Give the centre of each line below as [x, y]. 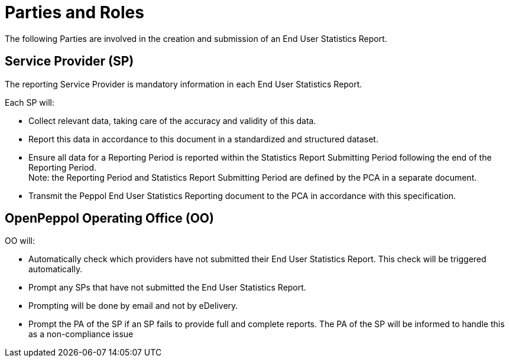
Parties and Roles [74, 12]
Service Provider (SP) [69, 61]
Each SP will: [30, 102]
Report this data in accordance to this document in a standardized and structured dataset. [203, 139]
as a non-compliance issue [81, 334]
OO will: [20, 241]
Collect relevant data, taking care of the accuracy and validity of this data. [172, 120]
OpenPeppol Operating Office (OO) [109, 218]
